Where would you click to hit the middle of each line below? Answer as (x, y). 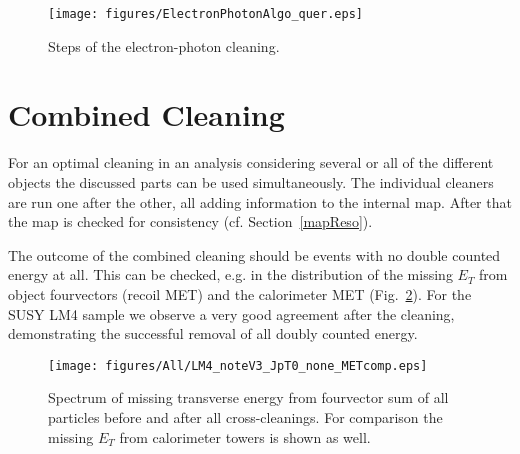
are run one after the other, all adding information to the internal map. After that (260, 201)
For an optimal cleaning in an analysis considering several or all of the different (251, 162)
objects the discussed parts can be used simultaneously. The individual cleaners (251, 181)
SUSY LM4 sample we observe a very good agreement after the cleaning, (231, 313)
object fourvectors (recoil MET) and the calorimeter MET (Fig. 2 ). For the (240, 293)
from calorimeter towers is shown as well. (245, 436)
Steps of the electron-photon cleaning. (164, 45)
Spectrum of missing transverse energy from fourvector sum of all (248, 397)
